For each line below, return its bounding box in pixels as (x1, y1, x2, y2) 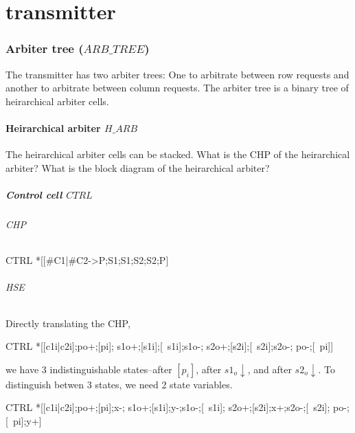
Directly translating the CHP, (5, 315, 130, 330)
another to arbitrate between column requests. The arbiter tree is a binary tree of (5, 80, 349, 95)
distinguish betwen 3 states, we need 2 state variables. (5, 377, 233, 391)
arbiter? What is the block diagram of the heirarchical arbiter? (5, 160, 270, 175)
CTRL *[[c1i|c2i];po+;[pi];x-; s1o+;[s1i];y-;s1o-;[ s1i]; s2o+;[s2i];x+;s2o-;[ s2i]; (5, 400, 330, 414)
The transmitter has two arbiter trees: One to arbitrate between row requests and (5, 67, 350, 81)
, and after (247, 362, 292, 376)
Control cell (5, 187, 62, 201)
